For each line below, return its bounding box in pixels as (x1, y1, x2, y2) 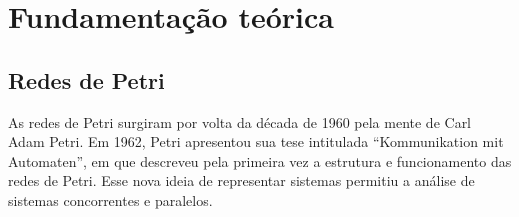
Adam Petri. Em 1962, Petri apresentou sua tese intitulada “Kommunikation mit (8, 131, 504, 152)
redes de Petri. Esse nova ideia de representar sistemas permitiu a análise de (8, 170, 475, 191)
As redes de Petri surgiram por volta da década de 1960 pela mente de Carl (8, 111, 472, 132)
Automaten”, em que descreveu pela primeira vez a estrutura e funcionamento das (8, 150, 512, 171)
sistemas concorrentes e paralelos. (8, 189, 213, 210)
